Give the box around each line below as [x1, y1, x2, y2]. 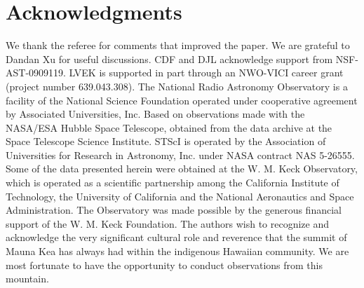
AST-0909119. [6, 65, 66, 80]
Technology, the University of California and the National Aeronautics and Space [6, 188, 354, 203]
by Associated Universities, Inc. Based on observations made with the [6, 107, 305, 121]
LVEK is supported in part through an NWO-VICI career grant [69, 65, 344, 80]
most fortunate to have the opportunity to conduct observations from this [6, 257, 323, 272]
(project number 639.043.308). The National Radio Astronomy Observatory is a [6, 78, 348, 93]
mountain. [6, 271, 49, 286]
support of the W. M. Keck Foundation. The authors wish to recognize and [6, 216, 330, 231]
